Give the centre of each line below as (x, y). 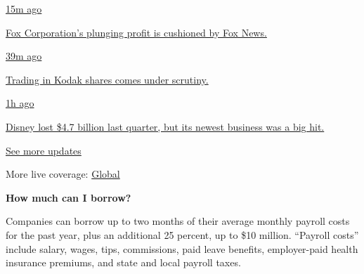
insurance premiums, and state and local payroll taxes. (123, 262)
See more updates (44, 150)
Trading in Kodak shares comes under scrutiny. (107, 79)
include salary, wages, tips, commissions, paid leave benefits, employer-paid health (182, 248)
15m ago (24, 8)
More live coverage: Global (63, 174)
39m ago (24, 56)
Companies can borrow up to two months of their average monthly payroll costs (178, 221)
